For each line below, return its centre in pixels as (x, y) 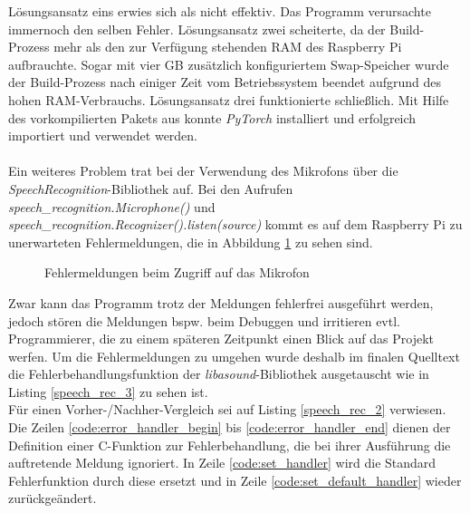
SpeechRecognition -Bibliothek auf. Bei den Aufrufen (151, 188)
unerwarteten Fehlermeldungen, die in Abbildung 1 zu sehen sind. (191, 242)
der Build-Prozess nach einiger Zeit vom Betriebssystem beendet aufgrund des (225, 82)
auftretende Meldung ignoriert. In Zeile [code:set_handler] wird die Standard (222, 463)
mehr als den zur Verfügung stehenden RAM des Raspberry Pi (228, 47)
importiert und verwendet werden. (103, 136)
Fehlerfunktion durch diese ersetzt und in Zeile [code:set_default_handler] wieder (235, 480)
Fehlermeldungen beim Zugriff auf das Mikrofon (177, 272)
